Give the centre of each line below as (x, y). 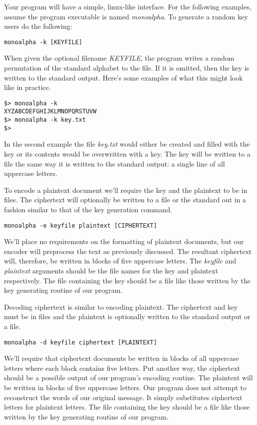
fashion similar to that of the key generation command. (88, 209)
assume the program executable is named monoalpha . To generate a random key (126, 16)
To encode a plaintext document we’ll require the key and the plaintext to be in (126, 190)
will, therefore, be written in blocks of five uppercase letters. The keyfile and (120, 261)
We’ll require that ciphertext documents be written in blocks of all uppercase (122, 358)
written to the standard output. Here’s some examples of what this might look (124, 77)
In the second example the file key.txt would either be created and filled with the (127, 144)
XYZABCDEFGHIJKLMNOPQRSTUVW (50, 112)
